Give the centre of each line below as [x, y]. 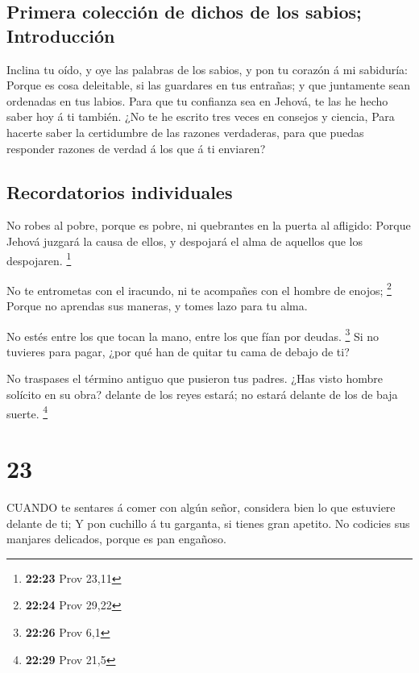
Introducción [61, 35]
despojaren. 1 [39, 259]
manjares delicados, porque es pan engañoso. [116, 539]
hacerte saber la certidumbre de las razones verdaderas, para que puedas [185, 132]
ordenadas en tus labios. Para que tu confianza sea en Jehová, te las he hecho [197, 100]
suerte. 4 [27, 412]
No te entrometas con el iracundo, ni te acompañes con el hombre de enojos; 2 [199, 289]
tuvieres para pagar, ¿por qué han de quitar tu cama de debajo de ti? [178, 351]
